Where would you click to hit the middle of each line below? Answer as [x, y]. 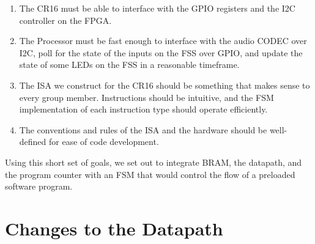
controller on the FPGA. [65, 20]
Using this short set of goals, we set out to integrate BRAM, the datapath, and [154, 162]
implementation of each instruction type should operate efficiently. [143, 109]
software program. [39, 186]
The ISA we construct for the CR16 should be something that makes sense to [165, 85]
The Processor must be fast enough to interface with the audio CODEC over [163, 41]
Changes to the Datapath [114, 228]
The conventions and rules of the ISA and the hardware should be [143, 129]
